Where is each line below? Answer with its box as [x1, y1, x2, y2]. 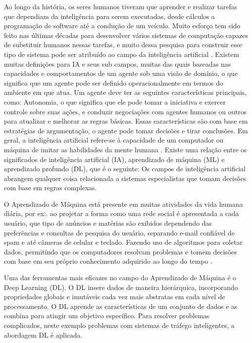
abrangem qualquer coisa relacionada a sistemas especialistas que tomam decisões [4, 173, 246, 183]
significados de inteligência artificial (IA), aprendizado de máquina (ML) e [4, 154, 225, 164]
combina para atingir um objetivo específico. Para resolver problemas [4, 310, 210, 321]
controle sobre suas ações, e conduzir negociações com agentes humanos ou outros [4, 106, 247, 116]
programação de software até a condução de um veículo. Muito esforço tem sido [4, 20, 240, 31]
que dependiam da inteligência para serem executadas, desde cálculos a [4, 11, 215, 21]
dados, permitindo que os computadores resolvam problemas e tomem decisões [4, 246, 237, 256]
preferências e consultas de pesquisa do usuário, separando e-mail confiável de [4, 227, 235, 237]
